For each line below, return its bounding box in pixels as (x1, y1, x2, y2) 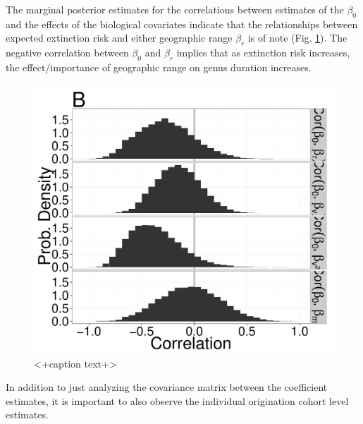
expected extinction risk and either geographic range (6, 30, 233, 45)
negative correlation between (6, 45, 129, 60)
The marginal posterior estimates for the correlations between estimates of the (6, 2, 344, 16)
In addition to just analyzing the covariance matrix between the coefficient (6, 380, 328, 394)
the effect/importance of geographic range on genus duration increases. (6, 59, 312, 74)
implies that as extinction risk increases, (176, 45, 350, 60)
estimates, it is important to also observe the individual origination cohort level (6, 393, 349, 408)
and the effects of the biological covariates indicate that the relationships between (6, 16, 358, 31)
